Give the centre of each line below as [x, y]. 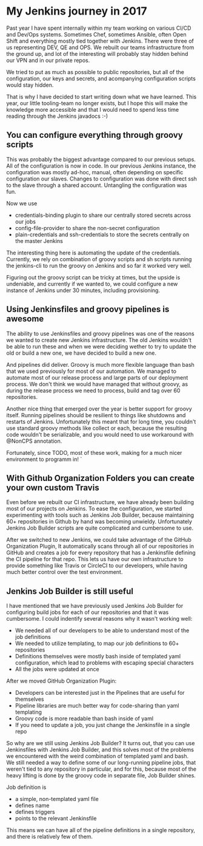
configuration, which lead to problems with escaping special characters [104, 663]
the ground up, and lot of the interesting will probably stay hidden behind [97, 53]
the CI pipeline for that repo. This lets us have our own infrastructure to [95, 559]
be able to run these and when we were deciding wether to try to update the [101, 346]
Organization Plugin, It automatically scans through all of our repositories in [100, 546]
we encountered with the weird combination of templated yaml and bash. [98, 756]
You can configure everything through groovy [95, 135]
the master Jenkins [39, 240]
